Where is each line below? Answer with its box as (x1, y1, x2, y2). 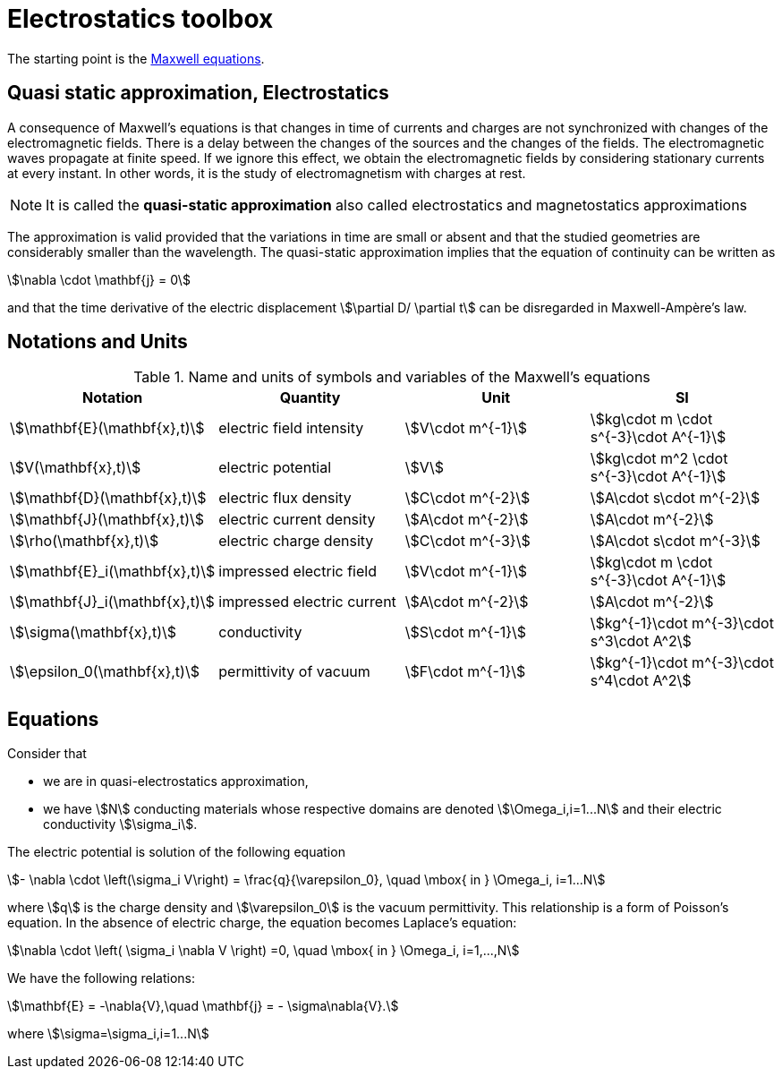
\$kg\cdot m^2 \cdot (590, 449, 728, 468)
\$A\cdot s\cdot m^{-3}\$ (590, 532, 761, 551)
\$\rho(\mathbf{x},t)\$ (10, 532, 159, 551)
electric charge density (218, 532, 374, 551)
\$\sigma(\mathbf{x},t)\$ (10, 623, 177, 642)
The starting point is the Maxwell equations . (7, 50, 265, 66)
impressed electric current (218, 593, 396, 611)
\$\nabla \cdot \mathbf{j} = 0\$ (7, 271, 191, 287)
